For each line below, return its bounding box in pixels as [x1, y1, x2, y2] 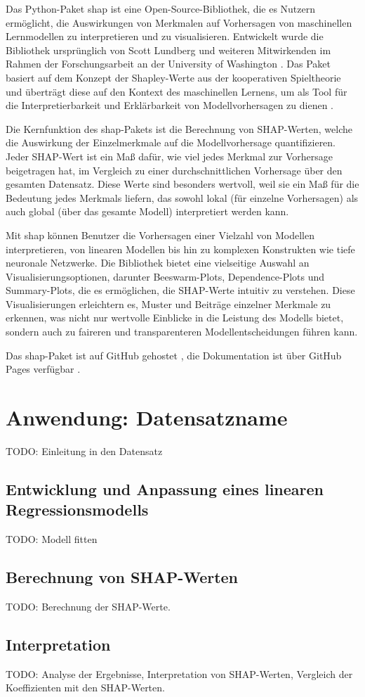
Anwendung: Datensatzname [6, 403, 288, 432]
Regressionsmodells [6, 499, 149, 520]
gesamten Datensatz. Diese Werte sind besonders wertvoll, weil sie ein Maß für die [6, 177, 359, 191]
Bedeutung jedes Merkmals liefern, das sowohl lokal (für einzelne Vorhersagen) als [6, 190, 359, 205]
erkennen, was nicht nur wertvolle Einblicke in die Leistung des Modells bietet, [6, 310, 344, 325]
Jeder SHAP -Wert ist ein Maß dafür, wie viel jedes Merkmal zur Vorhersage [6, 148, 333, 163]
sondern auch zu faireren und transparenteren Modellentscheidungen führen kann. [6, 324, 358, 339]
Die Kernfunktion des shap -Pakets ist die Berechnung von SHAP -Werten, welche [6, 121, 352, 136]
